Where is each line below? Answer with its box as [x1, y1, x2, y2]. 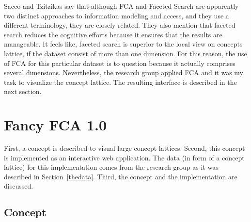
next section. [4, 86, 42, 96]
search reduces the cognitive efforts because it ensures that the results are [4, 29, 222, 39]
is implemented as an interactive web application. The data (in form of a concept [4, 152, 245, 162]
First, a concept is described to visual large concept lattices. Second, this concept [4, 143, 245, 153]
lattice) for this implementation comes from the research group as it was [4, 162, 219, 172]
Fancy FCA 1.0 [4, 115, 107, 135]
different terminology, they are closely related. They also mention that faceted [4, 20, 235, 30]
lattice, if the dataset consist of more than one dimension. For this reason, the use [4, 48, 247, 58]
